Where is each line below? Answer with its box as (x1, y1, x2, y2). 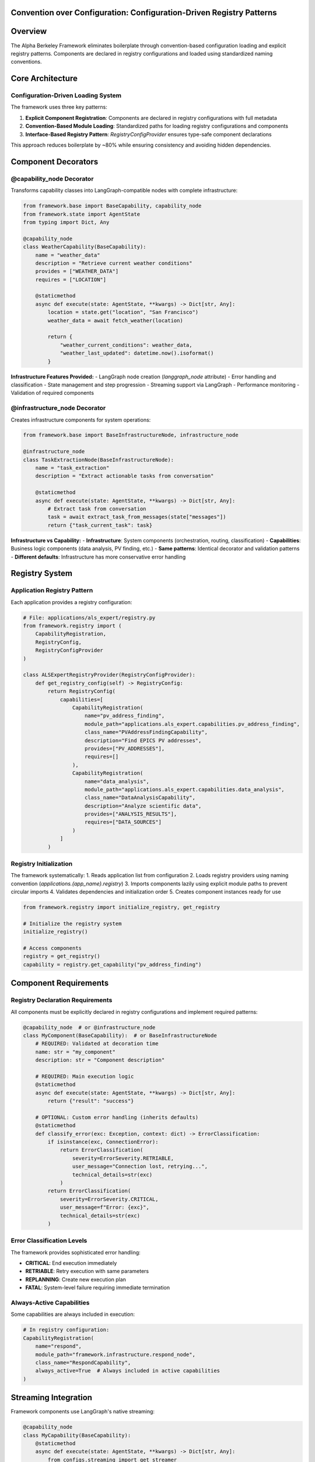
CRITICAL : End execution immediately (25, 1260, 117, 1267)
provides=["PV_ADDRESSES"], (85, 745, 165, 751)
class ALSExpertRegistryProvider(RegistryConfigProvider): (23, 671, 195, 678)
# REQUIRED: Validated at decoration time (35, 1040, 159, 1047)
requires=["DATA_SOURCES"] (85, 819, 162, 826)
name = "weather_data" (35, 251, 100, 258)
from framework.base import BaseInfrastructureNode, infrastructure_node (23, 432, 239, 439)
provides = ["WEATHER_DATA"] (35, 268, 119, 275)
